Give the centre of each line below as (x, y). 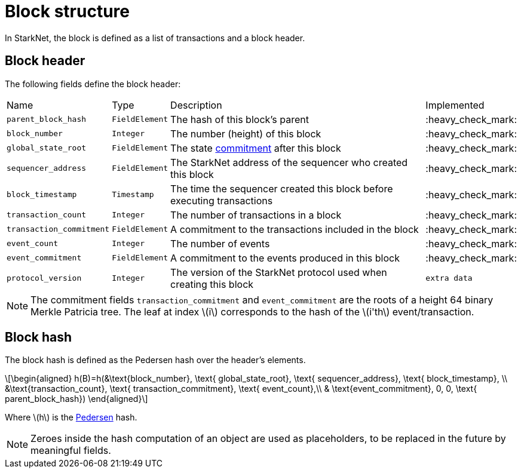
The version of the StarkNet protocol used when (279, 272)
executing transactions (222, 200)
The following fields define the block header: (93, 84)
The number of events (220, 243)
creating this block (212, 284)
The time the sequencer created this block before (282, 188)
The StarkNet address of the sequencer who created (289, 162)
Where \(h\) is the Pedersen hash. (71, 417)
